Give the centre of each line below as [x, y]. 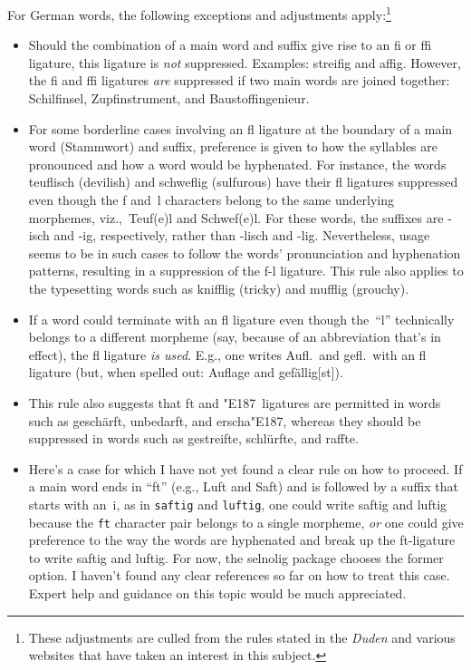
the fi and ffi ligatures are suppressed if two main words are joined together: [239, 80]
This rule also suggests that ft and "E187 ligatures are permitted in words [235, 402]
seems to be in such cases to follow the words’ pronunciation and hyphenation [245, 252]
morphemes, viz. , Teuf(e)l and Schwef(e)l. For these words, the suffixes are [236, 217]
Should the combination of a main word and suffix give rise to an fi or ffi [230, 45]
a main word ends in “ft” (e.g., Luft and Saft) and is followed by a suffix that [243, 486]
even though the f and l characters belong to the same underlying [211, 199]
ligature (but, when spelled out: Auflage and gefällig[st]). [186, 372]
